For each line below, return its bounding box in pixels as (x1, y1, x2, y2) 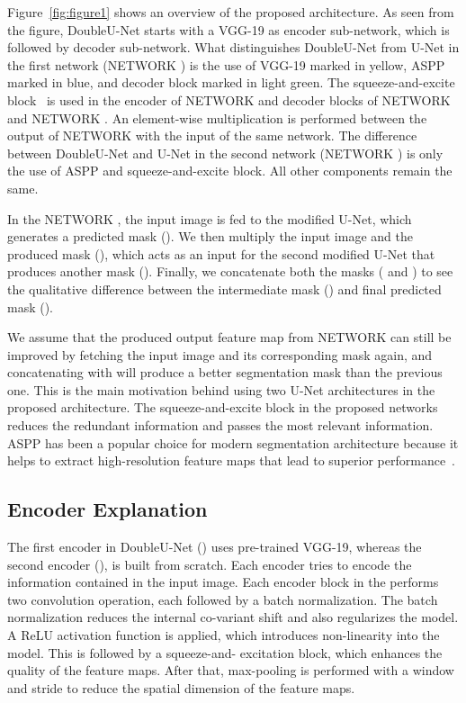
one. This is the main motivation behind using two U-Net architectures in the (7, 380, 435, 399)
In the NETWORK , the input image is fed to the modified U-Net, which (7, 209, 412, 228)
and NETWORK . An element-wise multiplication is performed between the (7, 108, 427, 127)
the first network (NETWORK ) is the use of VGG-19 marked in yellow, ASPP (7, 55, 445, 74)
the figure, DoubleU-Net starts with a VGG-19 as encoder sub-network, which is (7, 20, 450, 39)
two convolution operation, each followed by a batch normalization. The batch (7, 590, 438, 608)
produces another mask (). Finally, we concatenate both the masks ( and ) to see (7, 262, 453, 281)
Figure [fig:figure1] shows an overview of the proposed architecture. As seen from (7, 3, 454, 21)
